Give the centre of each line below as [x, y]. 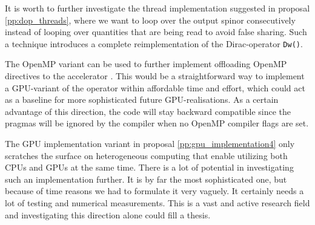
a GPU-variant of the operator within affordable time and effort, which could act [155, 87]
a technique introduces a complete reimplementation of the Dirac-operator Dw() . [154, 43]
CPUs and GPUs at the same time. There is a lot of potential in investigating [149, 167]
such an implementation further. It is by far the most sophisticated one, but [146, 179]
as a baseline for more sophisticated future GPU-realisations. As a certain [142, 99]
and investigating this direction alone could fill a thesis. [108, 214]
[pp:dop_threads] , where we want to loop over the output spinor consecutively [150, 20]
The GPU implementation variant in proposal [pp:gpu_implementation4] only [150, 143]
